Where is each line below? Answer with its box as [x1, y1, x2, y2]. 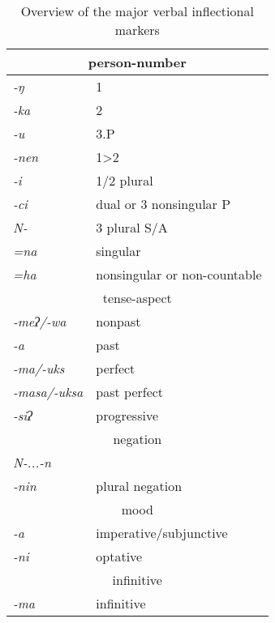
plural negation [96, 476, 183, 495]
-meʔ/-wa [13, 312, 67, 331]
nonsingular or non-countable [96, 265, 262, 284]
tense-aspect [102, 288, 172, 307]
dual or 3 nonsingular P [96, 194, 231, 213]
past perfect [96, 382, 164, 401]
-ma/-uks [13, 359, 65, 378]
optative [96, 547, 143, 565]
